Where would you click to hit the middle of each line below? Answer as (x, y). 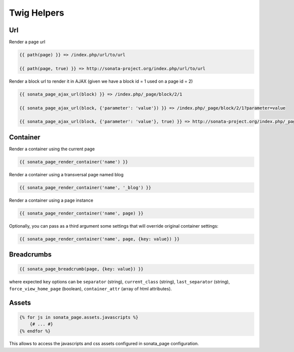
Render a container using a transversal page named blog (66, 174)
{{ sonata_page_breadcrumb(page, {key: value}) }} (82, 269)
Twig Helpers (37, 13)
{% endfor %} (35, 331)
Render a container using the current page (52, 149)
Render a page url (27, 42)
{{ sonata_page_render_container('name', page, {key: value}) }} (99, 239)
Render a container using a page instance (51, 200)
